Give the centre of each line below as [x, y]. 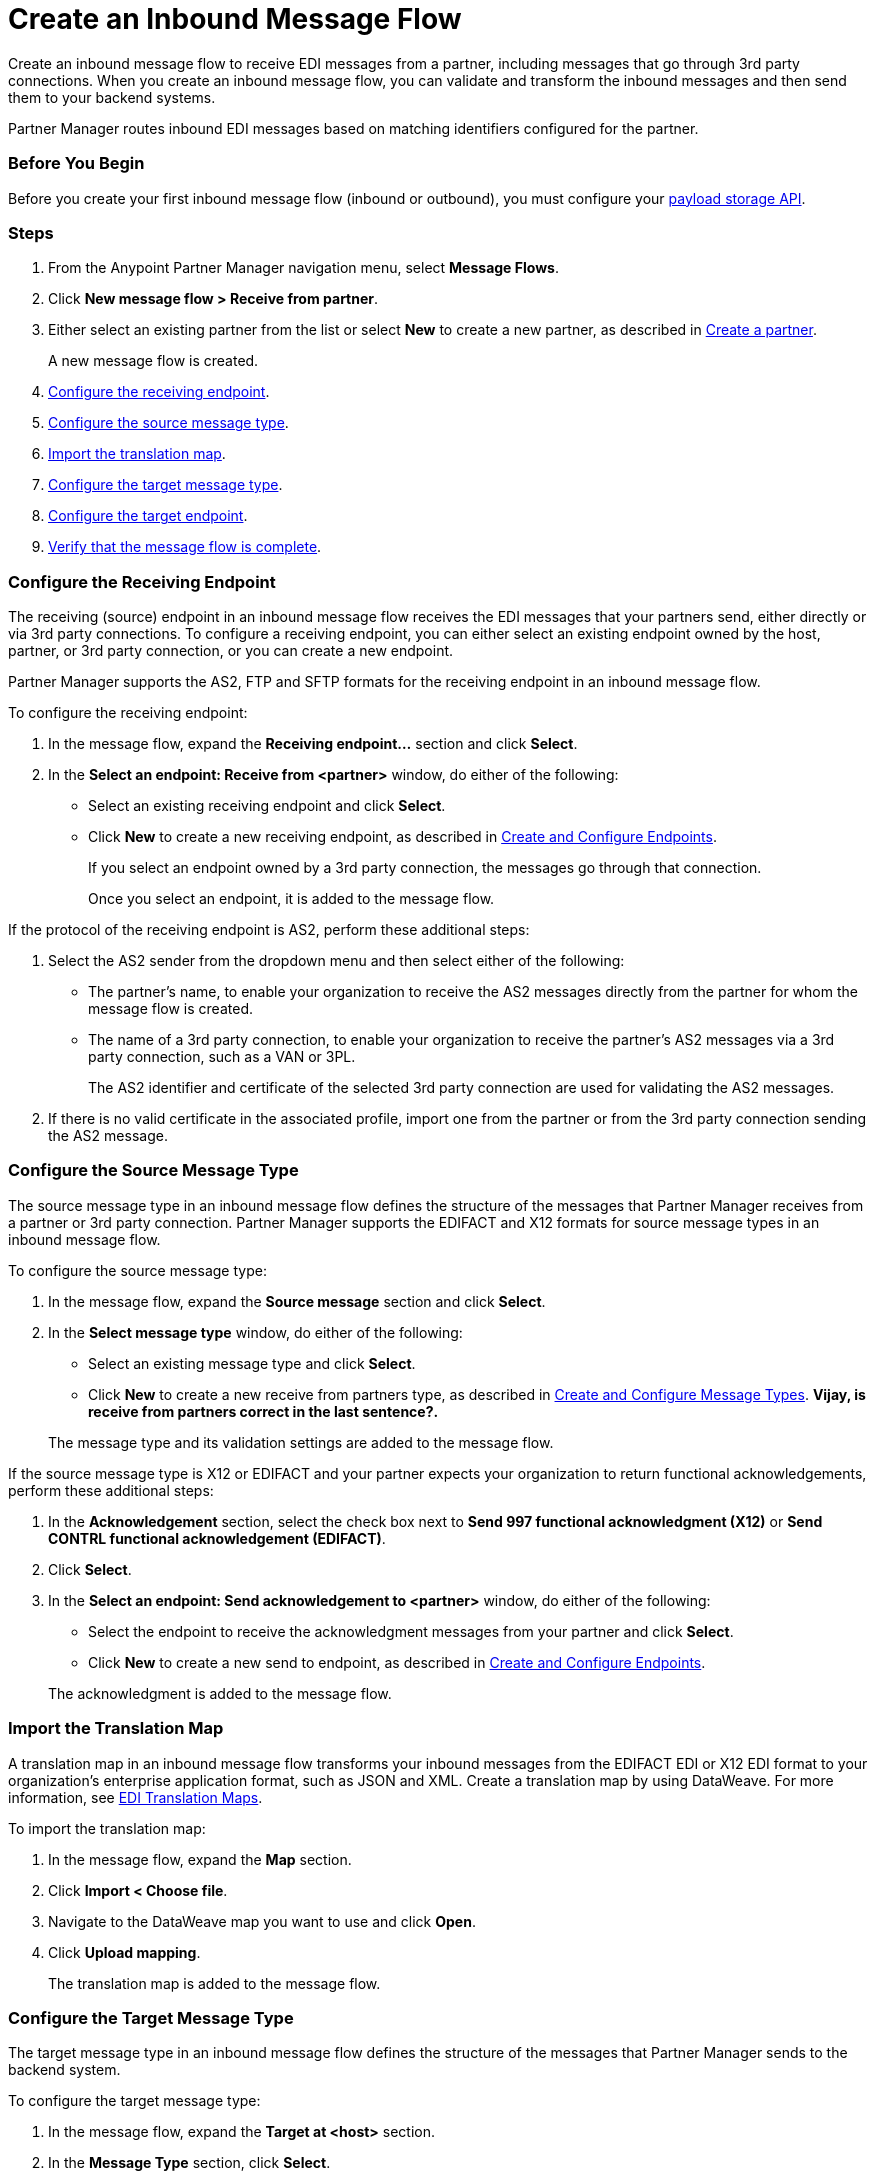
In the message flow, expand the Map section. [200, 1859]
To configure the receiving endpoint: [128, 712]
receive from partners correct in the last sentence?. [263, 1411]
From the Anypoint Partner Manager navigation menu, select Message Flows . [303, 268]
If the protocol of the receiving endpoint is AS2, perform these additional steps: [269, 929]
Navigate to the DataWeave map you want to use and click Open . [262, 1921]
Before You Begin [76, 163]
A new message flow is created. [153, 361]
